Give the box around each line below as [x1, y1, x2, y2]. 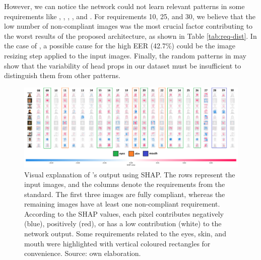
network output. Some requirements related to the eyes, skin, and [24, 228, 226, 239]
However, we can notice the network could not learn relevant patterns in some [4, 1, 245, 11]
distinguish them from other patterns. [4, 70, 120, 81]
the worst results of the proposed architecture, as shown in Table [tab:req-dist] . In [4, 30, 257, 41]
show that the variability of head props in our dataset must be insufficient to [4, 60, 241, 71]
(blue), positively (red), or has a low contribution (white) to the [24, 218, 222, 229]
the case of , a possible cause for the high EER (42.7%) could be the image [4, 40, 236, 51]
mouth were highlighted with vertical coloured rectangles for [24, 238, 211, 248]
